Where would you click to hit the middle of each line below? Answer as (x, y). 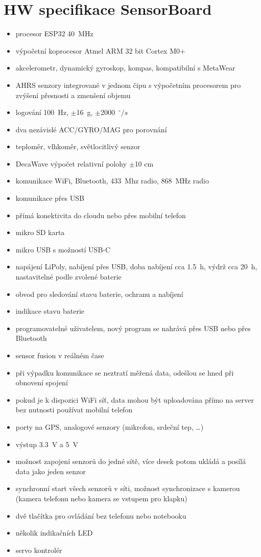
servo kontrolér (39, 550)
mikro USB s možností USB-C (63, 249)
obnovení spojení (42, 382)
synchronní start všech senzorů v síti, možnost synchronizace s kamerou (128, 488)
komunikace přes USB (50, 198)
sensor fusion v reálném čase (60, 355)
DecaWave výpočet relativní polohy (71, 163)
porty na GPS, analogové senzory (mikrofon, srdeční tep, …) (110, 426)
